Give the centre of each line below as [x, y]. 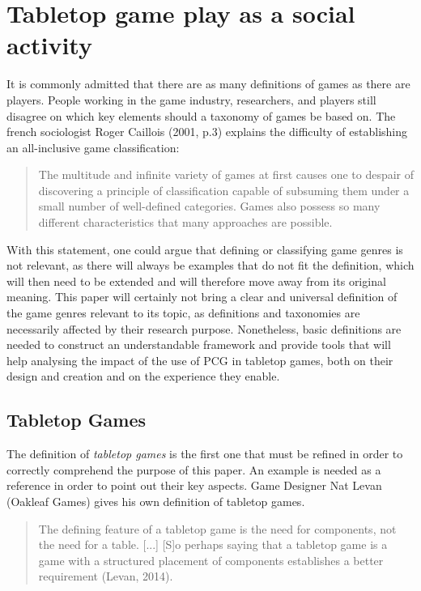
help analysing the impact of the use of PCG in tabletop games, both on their [200, 360]
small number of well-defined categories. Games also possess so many [209, 206]
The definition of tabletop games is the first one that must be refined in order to [205, 454]
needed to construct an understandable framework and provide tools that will [199, 344]
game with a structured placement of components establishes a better [211, 560]
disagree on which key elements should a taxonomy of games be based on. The [201, 115]
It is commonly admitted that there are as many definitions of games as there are [208, 84]
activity [49, 45]
